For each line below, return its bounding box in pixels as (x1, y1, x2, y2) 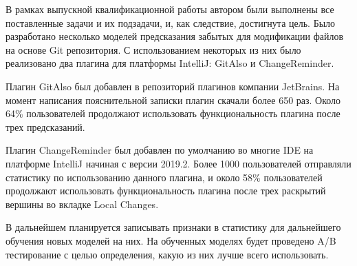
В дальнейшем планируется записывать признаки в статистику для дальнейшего (6, 220, 341, 234)
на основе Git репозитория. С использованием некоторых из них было (6, 42, 301, 57)
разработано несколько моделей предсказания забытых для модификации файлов (6, 29, 344, 43)
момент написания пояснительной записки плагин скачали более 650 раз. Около (6, 92, 341, 107)
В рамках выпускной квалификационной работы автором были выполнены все (6, 2, 334, 16)
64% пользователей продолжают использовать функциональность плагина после (6, 106, 340, 121)
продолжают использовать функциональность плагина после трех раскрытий (6, 183, 326, 198)
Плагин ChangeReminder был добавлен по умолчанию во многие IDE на (6, 143, 314, 157)
